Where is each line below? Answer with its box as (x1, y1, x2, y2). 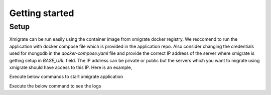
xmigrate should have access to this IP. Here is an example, (9, 64, 132, 70)
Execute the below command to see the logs (9, 83, 101, 89)
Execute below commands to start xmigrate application (9, 73, 123, 80)
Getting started (9, 8, 74, 19)
